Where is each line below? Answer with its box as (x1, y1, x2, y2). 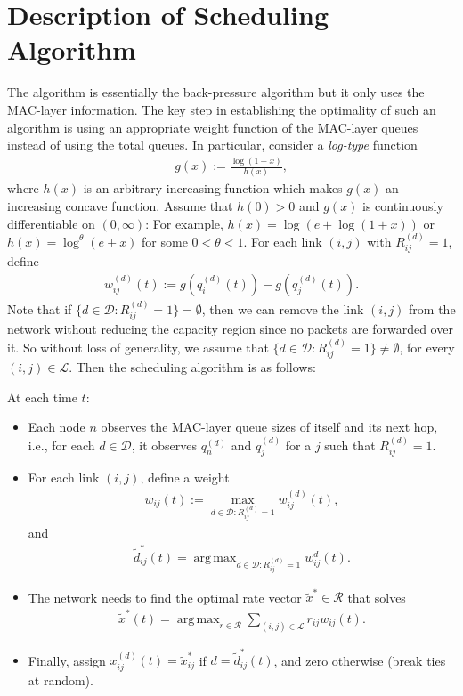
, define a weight (140, 468, 230, 487)
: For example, (145, 214, 223, 232)
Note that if (7, 299, 72, 318)
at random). (28, 670, 93, 689)
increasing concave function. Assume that (7, 196, 233, 214)
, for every (399, 337, 455, 356)
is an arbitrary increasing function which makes (83, 179, 343, 198)
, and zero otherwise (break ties (273, 651, 446, 669)
